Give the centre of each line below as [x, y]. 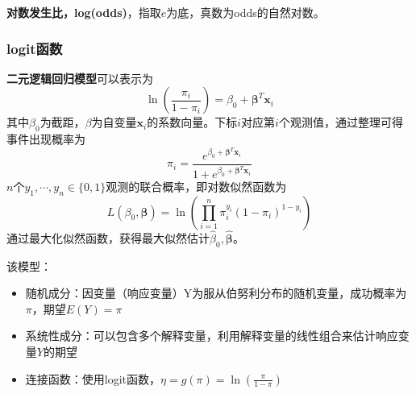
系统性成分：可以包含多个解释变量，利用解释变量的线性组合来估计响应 [212, 336]
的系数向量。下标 [192, 122]
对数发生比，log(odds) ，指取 [84, 12]
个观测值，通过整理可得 [341, 122]
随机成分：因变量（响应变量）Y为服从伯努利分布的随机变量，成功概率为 [216, 293]
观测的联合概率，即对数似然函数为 [196, 186]
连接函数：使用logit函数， [93, 378]
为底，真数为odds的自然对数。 [245, 12]
